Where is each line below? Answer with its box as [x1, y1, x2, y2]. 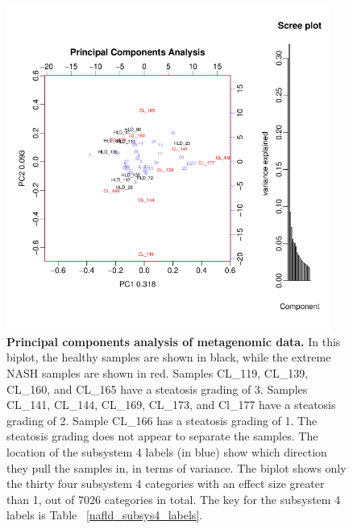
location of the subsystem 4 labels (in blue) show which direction [6, 443, 327, 460]
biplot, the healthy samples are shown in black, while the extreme [6, 349, 331, 366]
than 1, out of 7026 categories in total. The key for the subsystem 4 [6, 490, 341, 507]
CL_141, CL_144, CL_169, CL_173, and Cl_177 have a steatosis [6, 396, 336, 413]
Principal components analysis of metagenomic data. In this [6, 333, 341, 349]
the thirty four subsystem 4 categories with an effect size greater [6, 475, 325, 492]
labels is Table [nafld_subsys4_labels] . [6, 506, 203, 523]
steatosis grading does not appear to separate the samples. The [6, 428, 318, 444]
